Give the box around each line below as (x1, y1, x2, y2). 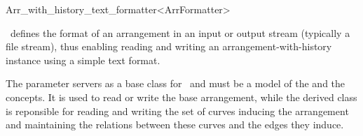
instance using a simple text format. (6, 52, 160, 67)
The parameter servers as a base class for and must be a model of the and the (6, 76, 345, 91)
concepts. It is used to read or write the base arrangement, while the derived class (6, 89, 357, 104)
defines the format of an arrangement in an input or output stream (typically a (10, 25, 350, 40)
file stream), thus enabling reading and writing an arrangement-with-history (6, 39, 332, 54)
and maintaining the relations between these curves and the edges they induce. (6, 117, 344, 132)
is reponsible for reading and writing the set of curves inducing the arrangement (6, 103, 349, 118)
